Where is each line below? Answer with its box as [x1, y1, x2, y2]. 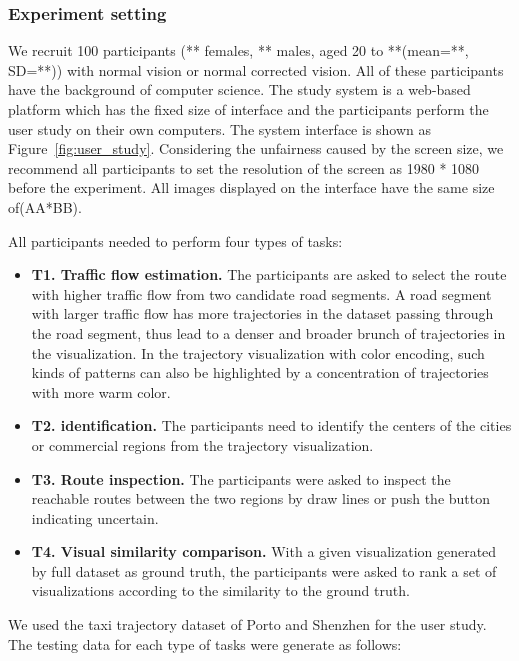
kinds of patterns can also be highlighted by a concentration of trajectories [31, 362, 489, 383]
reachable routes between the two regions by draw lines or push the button [31, 488, 491, 509]
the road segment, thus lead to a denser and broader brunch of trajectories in [31, 322, 506, 343]
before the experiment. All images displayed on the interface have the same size [8, 177, 495, 198]
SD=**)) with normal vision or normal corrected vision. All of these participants [8, 59, 504, 80]
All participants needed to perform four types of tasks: [8, 230, 343, 251]
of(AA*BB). [8, 196, 82, 217]
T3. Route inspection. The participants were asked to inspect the [31, 468, 451, 489]
